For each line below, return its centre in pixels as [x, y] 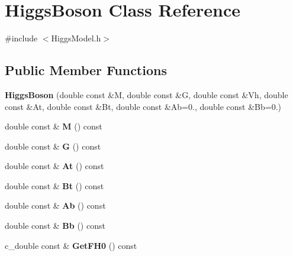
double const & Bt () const [54, 185]
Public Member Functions [86, 70]
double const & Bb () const [55, 226]
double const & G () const [53, 146]
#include [21, 38]
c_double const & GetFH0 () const [71, 245]
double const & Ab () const [55, 205]
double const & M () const [54, 126]
